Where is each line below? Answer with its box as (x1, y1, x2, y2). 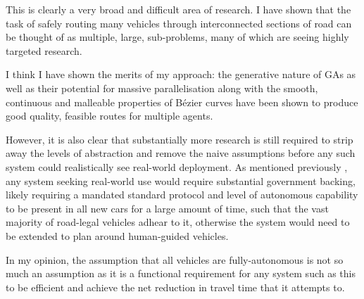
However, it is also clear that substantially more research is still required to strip (6, 132, 353, 146)
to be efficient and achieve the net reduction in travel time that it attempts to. (6, 279, 345, 294)
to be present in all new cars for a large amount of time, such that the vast (6, 201, 329, 215)
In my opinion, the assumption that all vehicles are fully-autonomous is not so (6, 252, 344, 267)
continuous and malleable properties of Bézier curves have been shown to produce (6, 94, 358, 109)
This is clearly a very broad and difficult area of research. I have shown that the (6, 2, 351, 16)
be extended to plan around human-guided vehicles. (6, 228, 229, 243)
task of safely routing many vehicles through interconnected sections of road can (6, 15, 352, 30)
